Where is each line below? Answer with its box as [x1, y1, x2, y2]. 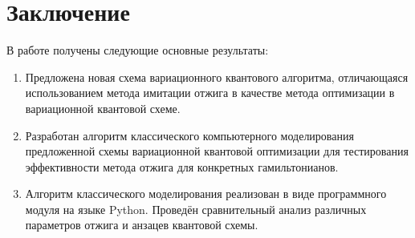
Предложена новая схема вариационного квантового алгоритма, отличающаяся [25, 68, 409, 85]
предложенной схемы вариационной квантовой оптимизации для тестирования [25, 143, 409, 159]
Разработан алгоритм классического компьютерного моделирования [25, 127, 354, 143]
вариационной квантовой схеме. [25, 99, 181, 116]
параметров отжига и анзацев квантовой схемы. [25, 216, 258, 233]
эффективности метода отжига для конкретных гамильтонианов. [25, 158, 339, 175]
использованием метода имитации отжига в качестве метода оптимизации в [25, 84, 395, 101]
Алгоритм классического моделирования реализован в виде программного [25, 185, 387, 202]
